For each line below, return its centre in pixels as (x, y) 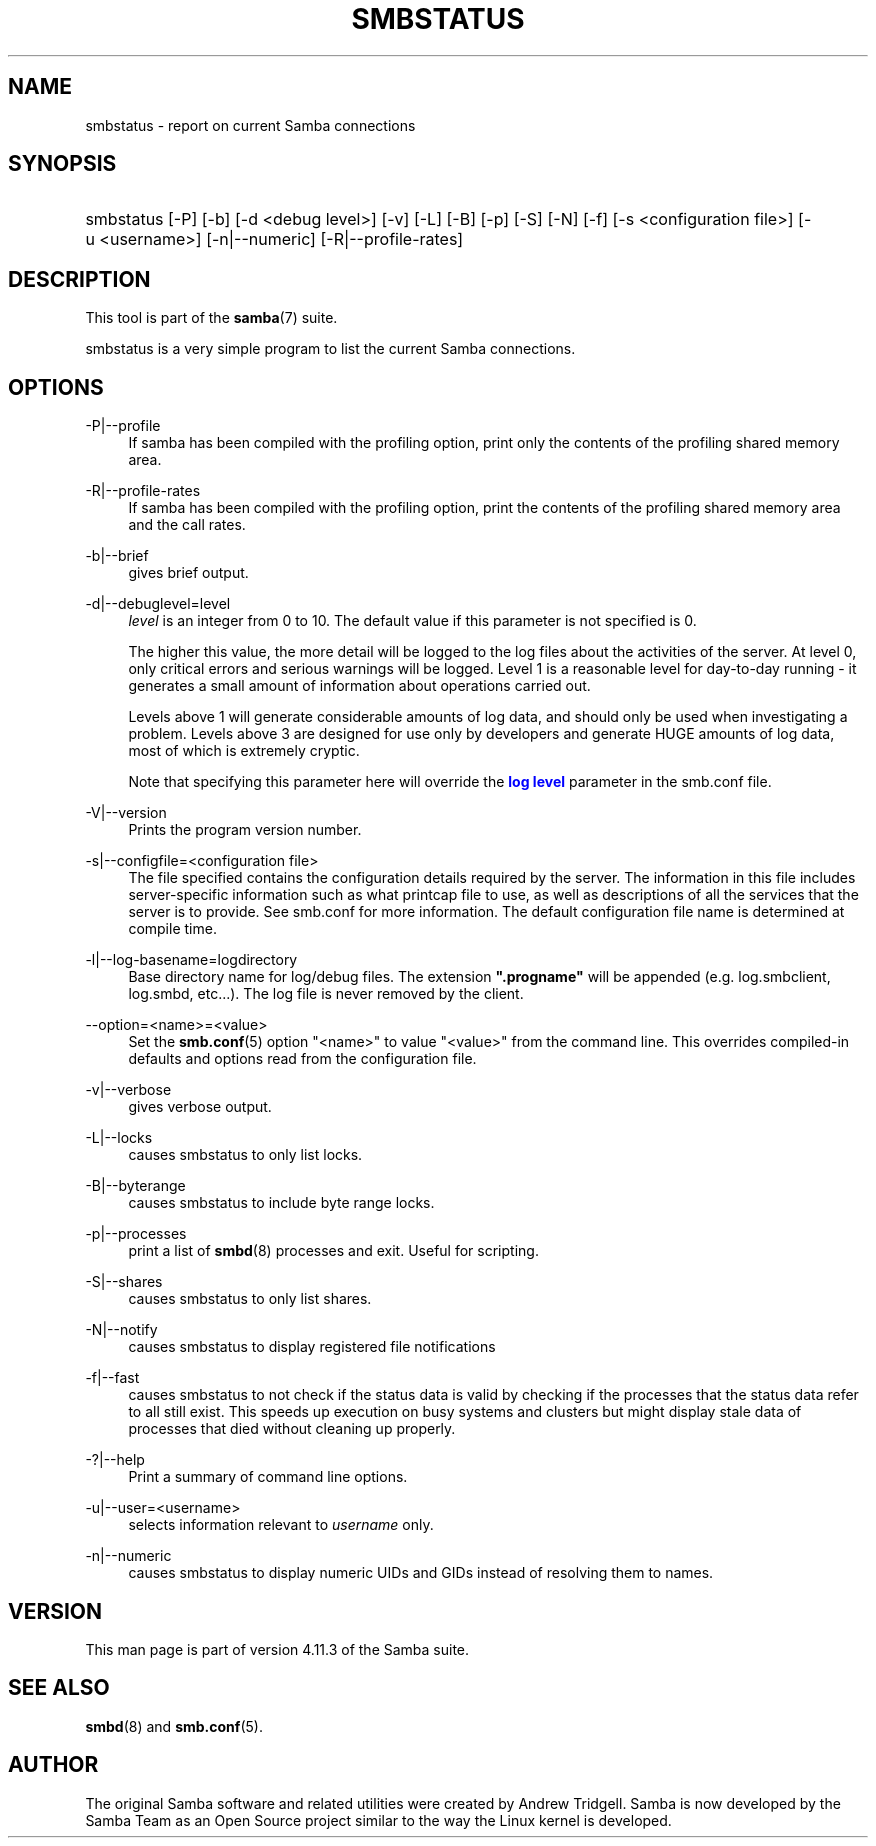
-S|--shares (124, 1282)
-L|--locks (119, 1138)
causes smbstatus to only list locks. (245, 1155)
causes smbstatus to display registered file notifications (312, 1347)
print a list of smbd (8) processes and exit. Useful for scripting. (333, 1251)
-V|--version (126, 813)
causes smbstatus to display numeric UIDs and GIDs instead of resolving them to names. (421, 1573)
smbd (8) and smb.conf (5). (174, 1726)
